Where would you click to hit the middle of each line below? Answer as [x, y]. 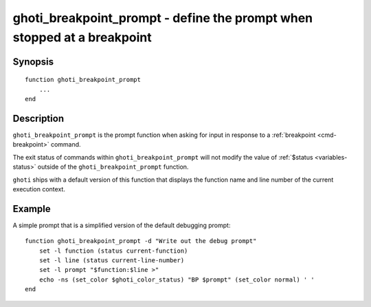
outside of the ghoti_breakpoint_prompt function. [113, 167]
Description [38, 118]
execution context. [39, 189]
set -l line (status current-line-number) [112, 261]
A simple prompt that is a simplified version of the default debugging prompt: [122, 225]
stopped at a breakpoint [82, 37]
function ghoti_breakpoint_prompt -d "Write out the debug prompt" [141, 241]
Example [32, 209]
